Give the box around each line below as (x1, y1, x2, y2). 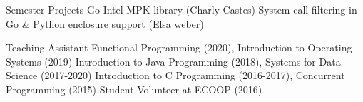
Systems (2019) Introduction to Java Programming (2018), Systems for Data (6, 53, 341, 68)
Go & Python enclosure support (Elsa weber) (6, 16, 204, 31)
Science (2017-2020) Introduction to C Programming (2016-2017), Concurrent (6, 68, 345, 83)
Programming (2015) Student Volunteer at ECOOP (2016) (6, 81, 262, 96)
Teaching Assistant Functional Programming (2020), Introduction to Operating (6, 40, 352, 55)
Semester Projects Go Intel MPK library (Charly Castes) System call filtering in (6, 2, 357, 16)
